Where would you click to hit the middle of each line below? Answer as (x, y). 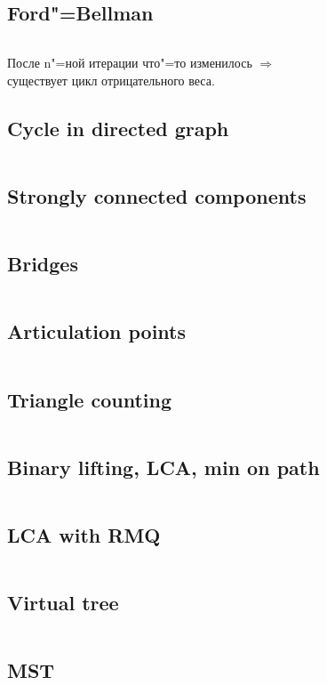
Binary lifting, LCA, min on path (163, 467)
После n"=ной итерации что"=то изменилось (130, 63)
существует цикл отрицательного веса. (111, 80)
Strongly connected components (157, 195)
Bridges (43, 264)
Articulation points (97, 331)
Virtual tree (63, 603)
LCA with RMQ (84, 535)
